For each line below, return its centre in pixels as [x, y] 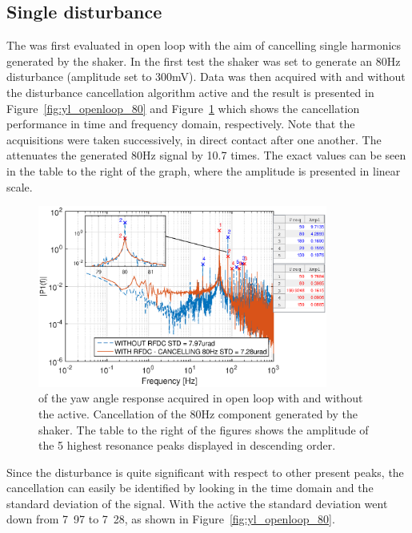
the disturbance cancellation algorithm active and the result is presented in [190, 92]
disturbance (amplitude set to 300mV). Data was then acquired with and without [206, 77]
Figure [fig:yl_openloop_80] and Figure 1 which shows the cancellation [183, 108]
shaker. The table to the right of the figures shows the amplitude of [204, 429]
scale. [20, 186]
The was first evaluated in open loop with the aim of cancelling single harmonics [204, 45]
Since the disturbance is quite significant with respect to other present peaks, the [205, 472]
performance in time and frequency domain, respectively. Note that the [181, 124]
